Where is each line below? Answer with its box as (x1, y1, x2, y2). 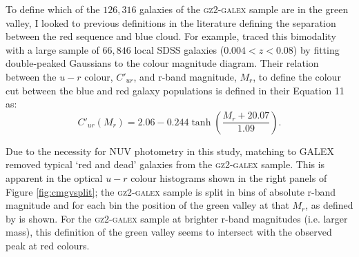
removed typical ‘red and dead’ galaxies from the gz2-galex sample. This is (6, 157, 325, 172)
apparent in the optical (6, 170, 103, 185)
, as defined (305, 198, 353, 212)
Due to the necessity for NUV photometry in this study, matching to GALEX (6, 143, 334, 158)
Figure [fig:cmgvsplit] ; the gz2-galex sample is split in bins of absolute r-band (6, 184, 336, 198)
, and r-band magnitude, (133, 69, 237, 83)
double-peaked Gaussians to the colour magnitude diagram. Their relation (6, 56, 319, 70)
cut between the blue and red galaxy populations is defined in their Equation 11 (6, 83, 345, 97)
